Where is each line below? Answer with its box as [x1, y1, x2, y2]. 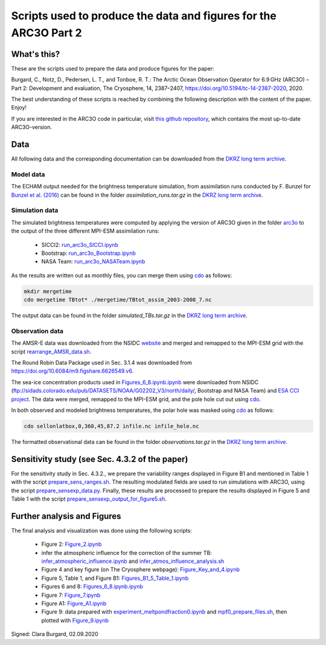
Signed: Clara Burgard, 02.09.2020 [11, 631, 98, 638]
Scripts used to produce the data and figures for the [11, 9, 277, 22]
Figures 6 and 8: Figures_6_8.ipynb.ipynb [41, 583, 143, 590]
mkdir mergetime [24, 287, 72, 295]
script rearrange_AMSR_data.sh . [11, 348, 92, 355]
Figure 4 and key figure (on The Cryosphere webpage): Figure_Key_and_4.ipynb [41, 566, 240, 573]
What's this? [11, 49, 60, 59]
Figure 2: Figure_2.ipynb [41, 541, 102, 548]
